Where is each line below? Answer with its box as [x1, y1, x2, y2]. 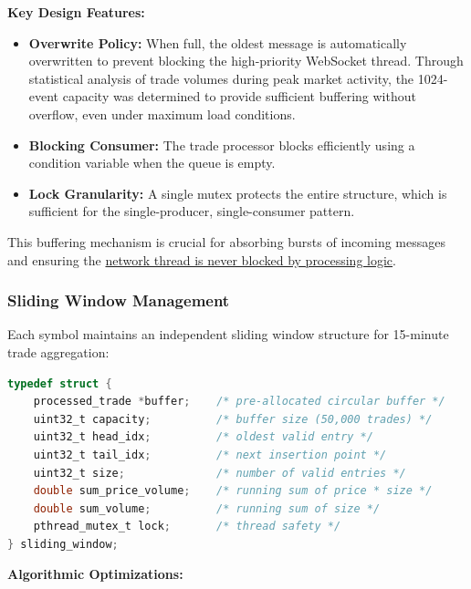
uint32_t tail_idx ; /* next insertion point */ [33, 448, 387, 461]
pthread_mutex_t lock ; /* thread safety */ [33, 520, 341, 533]
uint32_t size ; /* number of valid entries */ [33, 466, 406, 480]
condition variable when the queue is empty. [28, 153, 276, 172]
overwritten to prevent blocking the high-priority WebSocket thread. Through [28, 51, 464, 70]
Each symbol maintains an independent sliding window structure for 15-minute [7, 325, 449, 344]
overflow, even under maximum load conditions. [28, 104, 296, 123]
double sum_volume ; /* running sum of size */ [33, 501, 381, 515]
